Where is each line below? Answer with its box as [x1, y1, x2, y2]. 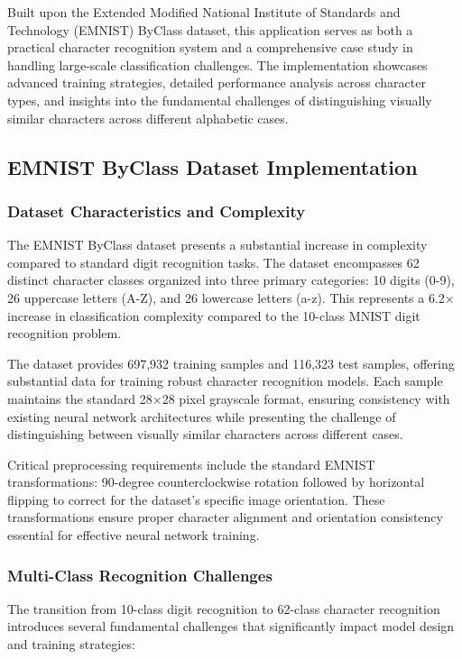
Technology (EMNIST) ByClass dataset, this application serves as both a [7, 20, 413, 39]
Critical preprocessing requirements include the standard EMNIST [7, 454, 375, 473]
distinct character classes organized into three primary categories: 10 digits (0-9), [7, 270, 455, 289]
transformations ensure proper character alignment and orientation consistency [7, 508, 443, 526]
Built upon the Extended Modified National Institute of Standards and [7, 3, 401, 21]
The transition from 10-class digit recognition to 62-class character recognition [7, 599, 440, 618]
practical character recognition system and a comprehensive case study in [7, 38, 413, 57]
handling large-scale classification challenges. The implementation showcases [7, 55, 428, 74]
